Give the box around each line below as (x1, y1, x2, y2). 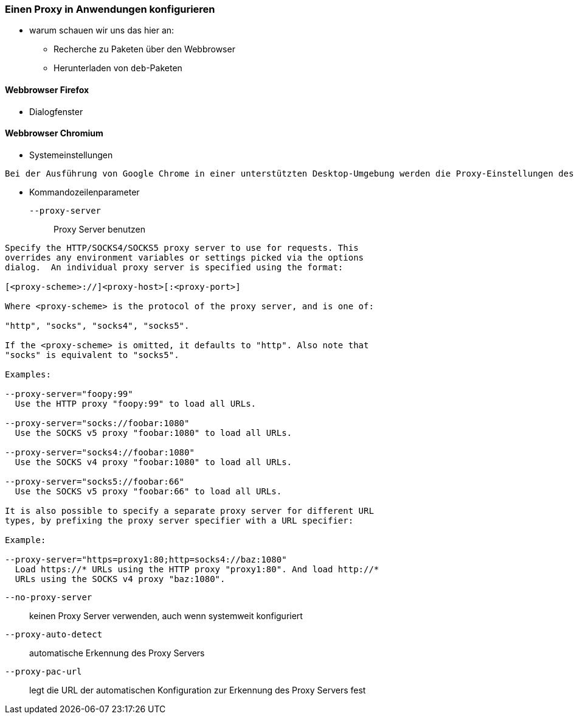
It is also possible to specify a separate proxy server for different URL (5, 505, 374, 516)
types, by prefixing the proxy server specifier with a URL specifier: (5, 515, 354, 525)
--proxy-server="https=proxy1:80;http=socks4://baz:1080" (5, 554, 287, 564)
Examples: (5, 369, 51, 379)
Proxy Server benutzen (54, 223, 145, 234)
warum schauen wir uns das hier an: (29, 25, 175, 36)
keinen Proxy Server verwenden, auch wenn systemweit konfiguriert (29, 610, 303, 621)
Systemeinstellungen (29, 149, 113, 160)
